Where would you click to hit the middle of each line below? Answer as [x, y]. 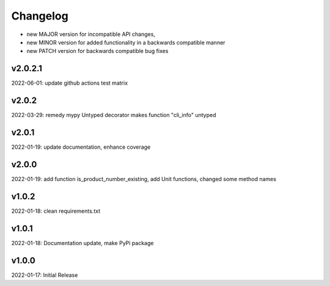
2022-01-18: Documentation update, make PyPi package [82, 243]
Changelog [40, 16]
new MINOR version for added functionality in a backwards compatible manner [126, 42]
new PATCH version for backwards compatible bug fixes [97, 51]
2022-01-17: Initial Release [45, 275]
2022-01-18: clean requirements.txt [56, 211]
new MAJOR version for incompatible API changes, [91, 34]
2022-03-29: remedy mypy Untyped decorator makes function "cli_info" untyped [114, 115]
